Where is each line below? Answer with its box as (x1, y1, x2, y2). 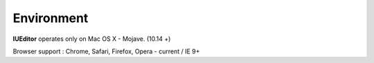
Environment (12, 10, 89, 26)
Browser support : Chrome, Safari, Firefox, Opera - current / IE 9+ (12, 47, 200, 55)
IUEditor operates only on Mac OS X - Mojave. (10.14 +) (12, 35, 171, 43)
